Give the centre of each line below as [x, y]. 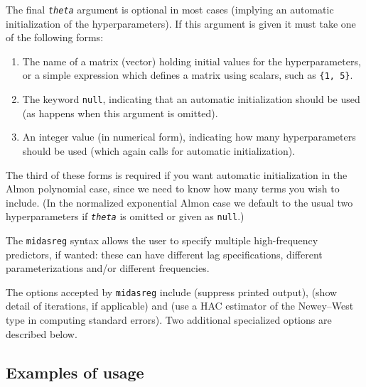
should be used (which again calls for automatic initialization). [159, 150]
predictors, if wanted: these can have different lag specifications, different [164, 254]
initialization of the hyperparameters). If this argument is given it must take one [181, 23]
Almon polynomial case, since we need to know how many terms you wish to [173, 189]
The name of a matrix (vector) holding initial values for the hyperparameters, [192, 61]
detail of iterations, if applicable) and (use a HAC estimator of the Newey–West [180, 306]
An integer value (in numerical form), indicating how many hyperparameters [189, 137]
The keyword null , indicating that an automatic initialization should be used [191, 99]
